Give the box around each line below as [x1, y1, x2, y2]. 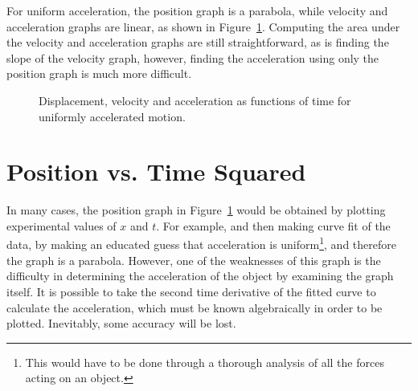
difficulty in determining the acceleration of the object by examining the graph [6, 267, 394, 284]
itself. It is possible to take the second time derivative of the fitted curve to [6, 283, 376, 299]
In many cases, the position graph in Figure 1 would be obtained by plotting [6, 202, 386, 218]
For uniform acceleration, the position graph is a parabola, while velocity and [6, 2, 388, 18]
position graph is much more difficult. [6, 65, 192, 82]
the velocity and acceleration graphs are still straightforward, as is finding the [6, 34, 389, 51]
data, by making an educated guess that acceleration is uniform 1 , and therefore [6, 234, 396, 253]
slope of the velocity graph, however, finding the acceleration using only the [6, 49, 379, 66]
